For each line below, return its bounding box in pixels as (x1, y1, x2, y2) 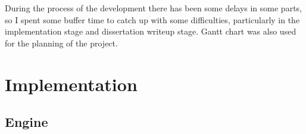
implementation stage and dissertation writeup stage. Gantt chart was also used (5, 25, 296, 38)
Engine (5, 113, 48, 131)
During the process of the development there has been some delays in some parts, (5, 2, 302, 14)
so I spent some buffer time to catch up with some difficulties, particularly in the (5, 13, 300, 26)
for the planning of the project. (5, 36, 118, 49)
